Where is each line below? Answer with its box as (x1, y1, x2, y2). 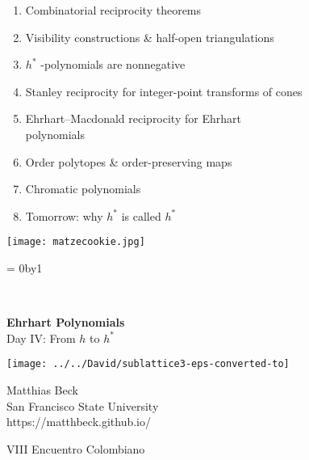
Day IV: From (6, 329, 76, 346)
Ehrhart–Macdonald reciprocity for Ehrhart (25, 110, 241, 127)
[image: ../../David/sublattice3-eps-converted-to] (6, 358, 290, 370)
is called (121, 207, 161, 224)
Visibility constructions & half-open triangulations (25, 28, 274, 45)
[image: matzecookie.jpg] (6, 236, 145, 248)
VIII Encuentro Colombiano (6, 440, 145, 457)
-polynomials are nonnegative (40, 56, 186, 73)
